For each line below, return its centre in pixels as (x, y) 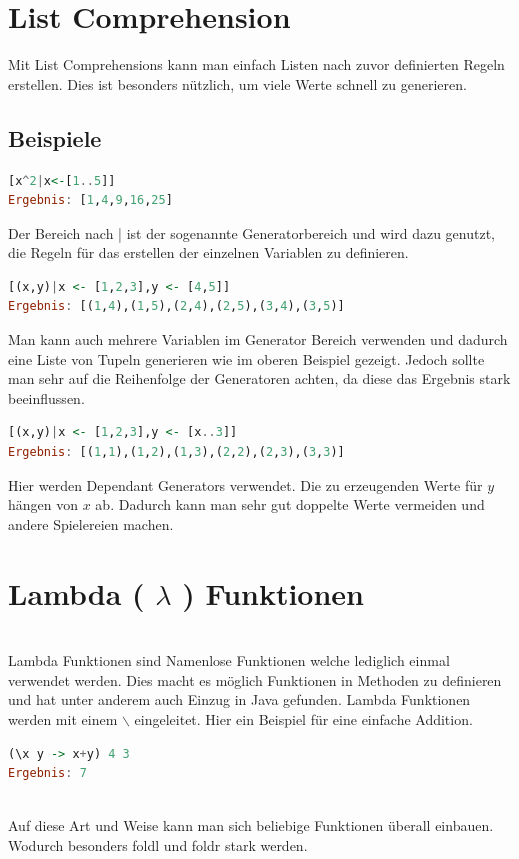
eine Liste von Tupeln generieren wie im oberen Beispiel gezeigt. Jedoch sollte (246, 358)
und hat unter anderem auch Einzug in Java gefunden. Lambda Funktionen (239, 699)
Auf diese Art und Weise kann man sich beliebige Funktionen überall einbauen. (251, 825)
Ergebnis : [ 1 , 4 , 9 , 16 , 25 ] (90, 200)
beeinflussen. (46, 397)
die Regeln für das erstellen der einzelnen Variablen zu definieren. (208, 252)
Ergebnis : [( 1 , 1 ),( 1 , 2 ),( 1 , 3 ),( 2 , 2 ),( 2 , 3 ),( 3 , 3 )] (176, 452)
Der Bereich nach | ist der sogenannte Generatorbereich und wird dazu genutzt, (252, 232)
